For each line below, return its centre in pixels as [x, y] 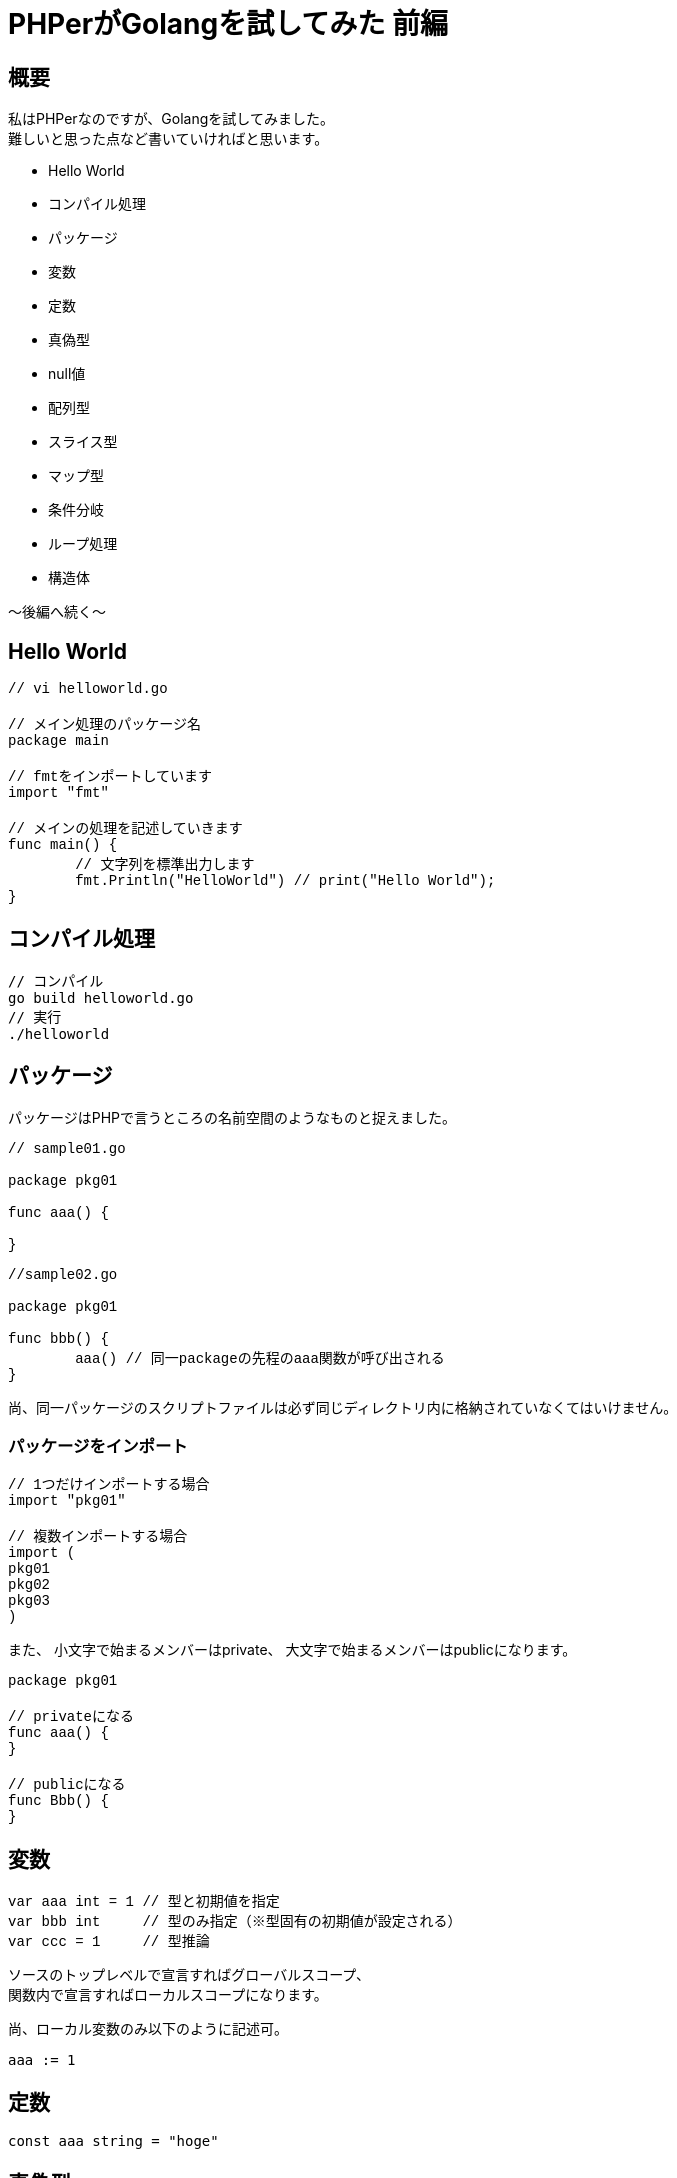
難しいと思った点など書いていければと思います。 [168, 139]
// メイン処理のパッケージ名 [104, 725]
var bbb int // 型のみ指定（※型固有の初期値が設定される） [235, 1922]
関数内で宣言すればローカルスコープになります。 [168, 1995]
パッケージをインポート [98, 1446]
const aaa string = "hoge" [113, 2141]
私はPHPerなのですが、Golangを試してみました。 [171, 119]
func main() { [63, 845]
